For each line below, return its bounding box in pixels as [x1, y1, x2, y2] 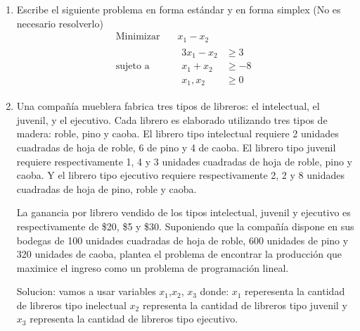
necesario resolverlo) [16, 15, 103, 30]
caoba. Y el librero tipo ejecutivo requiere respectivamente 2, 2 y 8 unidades [16, 168, 345, 182]
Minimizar [115, 32, 160, 42]
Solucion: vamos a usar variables [16, 284, 156, 299]
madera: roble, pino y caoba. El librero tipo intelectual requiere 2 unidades [16, 126, 339, 141]
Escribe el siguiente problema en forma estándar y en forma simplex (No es [16, 2, 341, 16]
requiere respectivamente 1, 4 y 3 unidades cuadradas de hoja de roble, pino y [16, 154, 352, 168]
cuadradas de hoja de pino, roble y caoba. [16, 181, 197, 196]
